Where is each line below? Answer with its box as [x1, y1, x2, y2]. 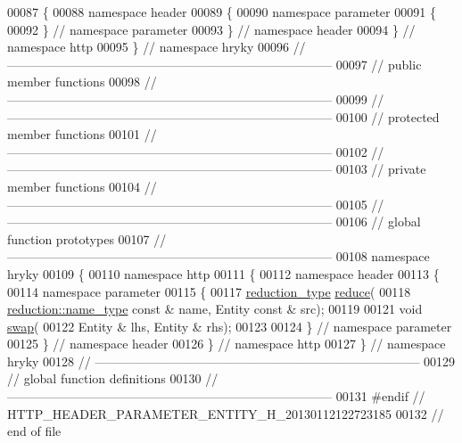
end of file [7, 422, 62, 440]
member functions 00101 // [7, 125, 157, 144]
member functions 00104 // [7, 176, 157, 195]
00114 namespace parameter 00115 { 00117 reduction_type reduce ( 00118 [7, 282, 411, 300]
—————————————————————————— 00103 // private [7, 160, 426, 178]
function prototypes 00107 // [7, 229, 167, 248]
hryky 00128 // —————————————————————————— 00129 [7, 351, 456, 370]
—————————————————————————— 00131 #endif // [7, 387, 425, 406]
